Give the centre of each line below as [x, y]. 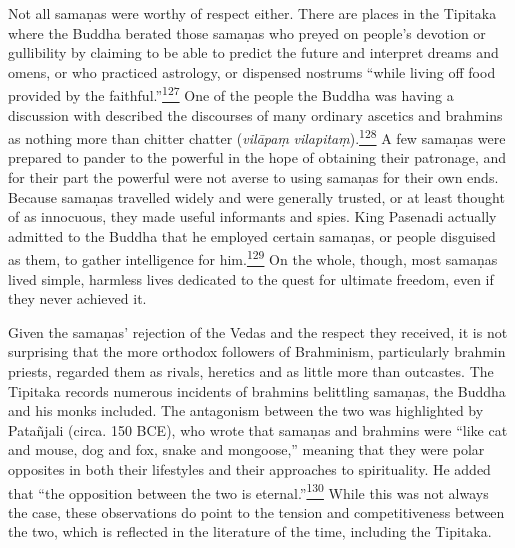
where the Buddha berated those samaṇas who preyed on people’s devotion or [247, 32]
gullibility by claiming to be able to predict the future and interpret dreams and [253, 52]
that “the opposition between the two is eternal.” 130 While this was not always [248, 491]
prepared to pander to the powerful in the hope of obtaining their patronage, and [257, 157]
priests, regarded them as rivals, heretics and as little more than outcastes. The [251, 371]
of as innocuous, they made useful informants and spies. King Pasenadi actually [252, 216]
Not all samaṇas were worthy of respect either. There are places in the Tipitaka [252, 13]
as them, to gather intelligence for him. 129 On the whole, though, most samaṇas [253, 258]
